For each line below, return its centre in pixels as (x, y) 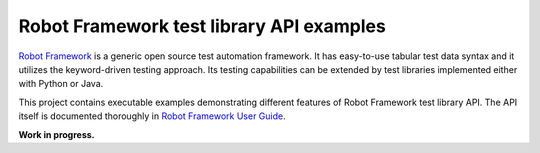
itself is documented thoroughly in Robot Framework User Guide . (152, 116)
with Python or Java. (61, 84)
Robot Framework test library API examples (202, 26)
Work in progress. (56, 134)
